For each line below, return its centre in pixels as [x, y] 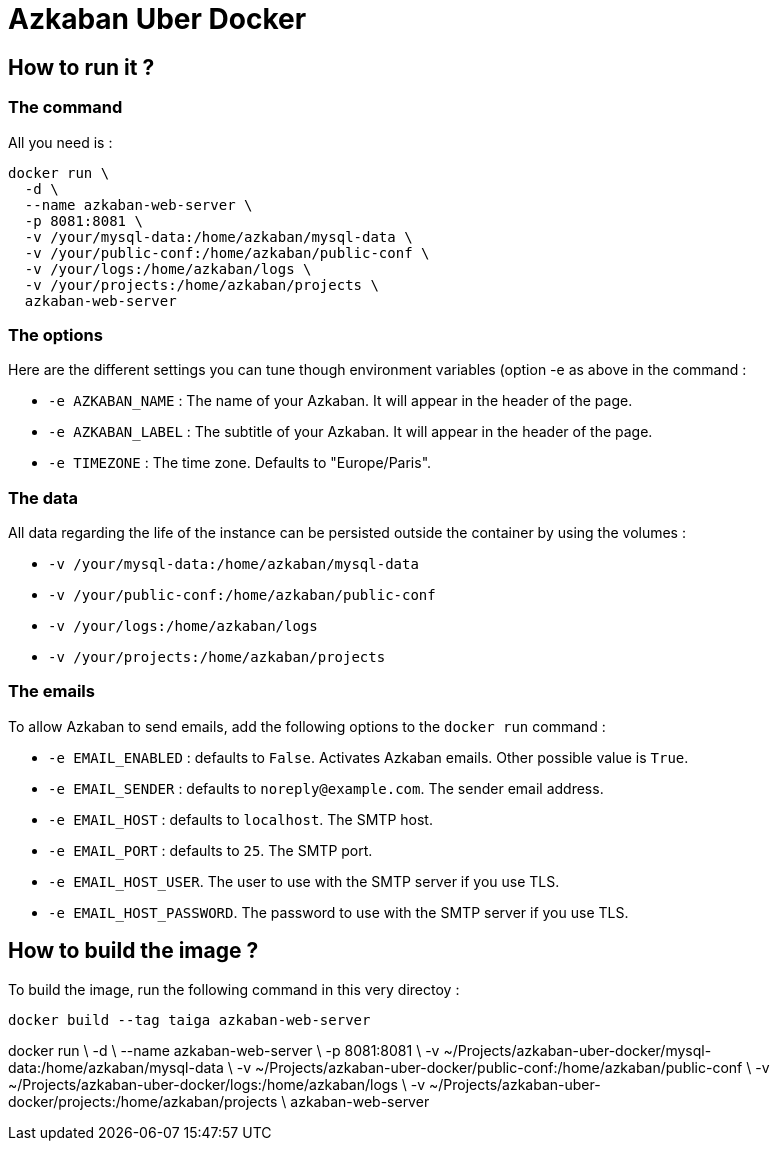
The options [55, 334]
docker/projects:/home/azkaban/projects [143, 1101]
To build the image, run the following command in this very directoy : [234, 989]
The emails [51, 691]
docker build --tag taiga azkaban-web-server [189, 1019]
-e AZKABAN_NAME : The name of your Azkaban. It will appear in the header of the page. [340, 401]
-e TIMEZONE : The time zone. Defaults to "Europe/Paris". [240, 463]
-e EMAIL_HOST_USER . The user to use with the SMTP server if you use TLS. [304, 881]
